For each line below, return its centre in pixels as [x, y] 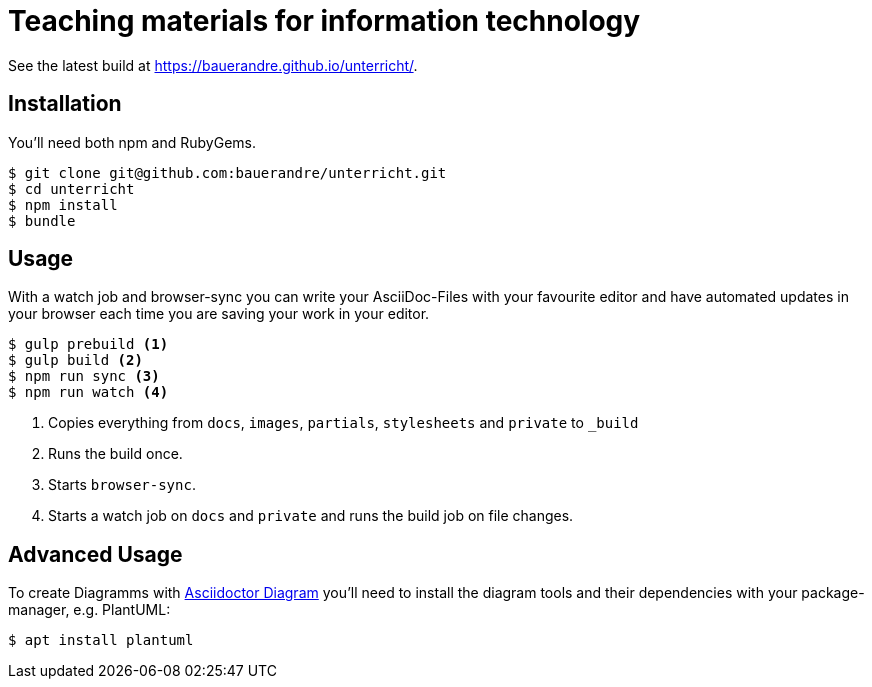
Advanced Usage [95, 554]
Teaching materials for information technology [324, 21]
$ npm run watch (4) [88, 392]
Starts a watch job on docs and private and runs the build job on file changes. [311, 516]
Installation [65, 104]
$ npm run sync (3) [84, 376]
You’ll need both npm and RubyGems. [132, 142]
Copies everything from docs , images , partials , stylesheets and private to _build [343, 423]
